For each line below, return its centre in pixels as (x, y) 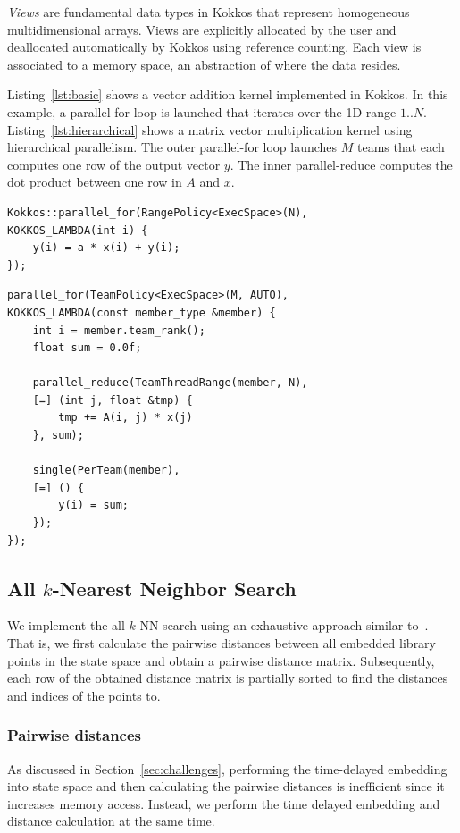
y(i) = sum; (94, 505)
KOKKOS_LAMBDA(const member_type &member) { (142, 312)
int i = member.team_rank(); (119, 330)
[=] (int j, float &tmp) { (113, 400)
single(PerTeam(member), (106, 471)
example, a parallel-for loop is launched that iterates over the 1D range (202, 111)
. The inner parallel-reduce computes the (341, 164)
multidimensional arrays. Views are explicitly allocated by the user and (202, 29)
